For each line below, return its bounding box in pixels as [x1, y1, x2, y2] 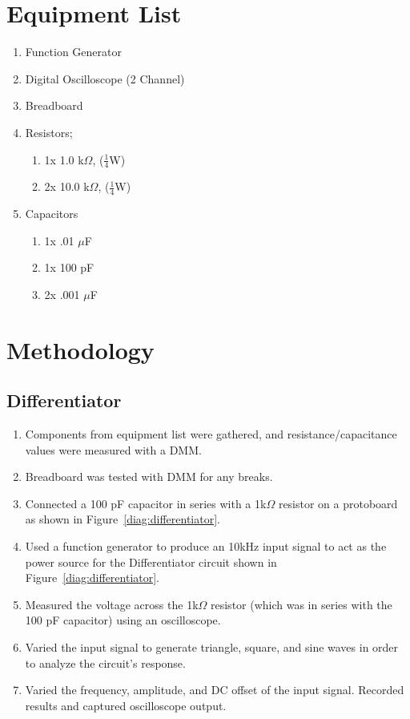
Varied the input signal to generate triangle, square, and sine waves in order [25, 639, 399, 656]
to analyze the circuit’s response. [25, 654, 186, 671]
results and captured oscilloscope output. [25, 697, 227, 713]
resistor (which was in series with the [211, 596, 392, 612]
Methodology [6, 333, 155, 366]
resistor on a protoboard [278, 495, 398, 511]
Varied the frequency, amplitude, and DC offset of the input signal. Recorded [25, 681, 404, 698]
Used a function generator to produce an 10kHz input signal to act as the [25, 538, 387, 555]
